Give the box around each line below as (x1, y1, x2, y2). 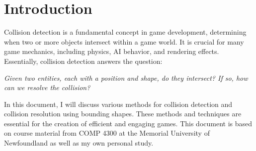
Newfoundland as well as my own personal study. (4, 138, 154, 148)
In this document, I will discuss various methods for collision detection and (4, 99, 233, 109)
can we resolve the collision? (4, 82, 90, 93)
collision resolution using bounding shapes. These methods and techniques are (4, 108, 242, 119)
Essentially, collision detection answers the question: (4, 55, 163, 66)
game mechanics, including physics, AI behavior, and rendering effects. (4, 46, 219, 56)
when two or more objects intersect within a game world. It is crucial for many (4, 36, 244, 47)
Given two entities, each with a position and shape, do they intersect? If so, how (4, 72, 248, 83)
